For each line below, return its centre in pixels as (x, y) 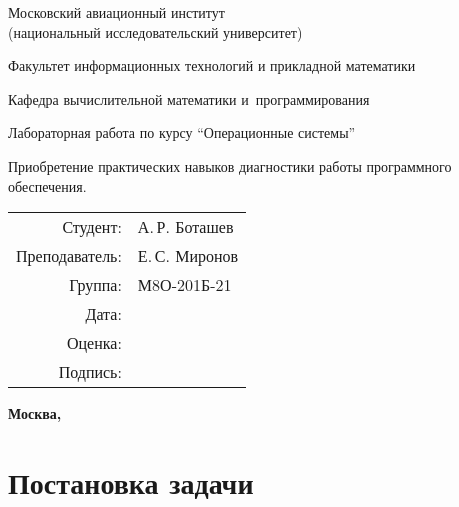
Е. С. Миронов (188, 256)
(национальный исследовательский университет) (155, 31)
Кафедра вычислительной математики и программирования (189, 98)
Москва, (35, 413)
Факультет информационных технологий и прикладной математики (212, 65)
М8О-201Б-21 (184, 285)
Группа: (95, 285)
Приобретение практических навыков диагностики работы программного (230, 165)
